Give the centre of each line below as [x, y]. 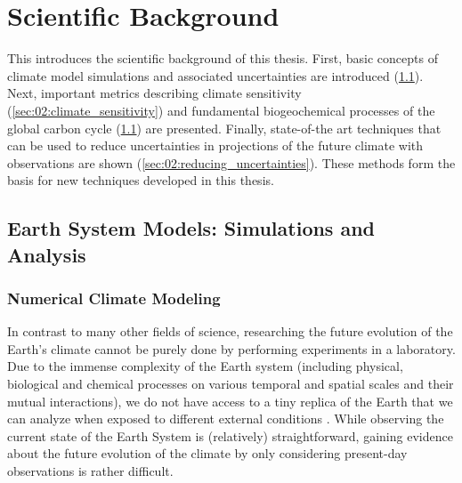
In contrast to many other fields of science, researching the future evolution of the [230, 331]
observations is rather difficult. [90, 471]
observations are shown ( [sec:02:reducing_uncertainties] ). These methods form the [231, 162]
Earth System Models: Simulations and [191, 228]
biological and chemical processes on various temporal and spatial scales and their [231, 384]
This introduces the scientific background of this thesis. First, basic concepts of [223, 58]
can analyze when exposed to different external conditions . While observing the [226, 419]
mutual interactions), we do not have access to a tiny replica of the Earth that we [230, 401]
